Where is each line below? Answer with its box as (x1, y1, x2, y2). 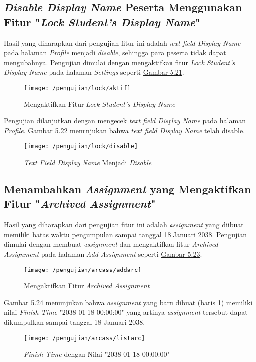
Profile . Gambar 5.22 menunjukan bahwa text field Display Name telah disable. (4, 125, 245, 135)
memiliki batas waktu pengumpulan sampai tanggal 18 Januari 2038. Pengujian (4, 229, 247, 239)
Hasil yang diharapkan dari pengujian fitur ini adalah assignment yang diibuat (4, 219, 244, 230)
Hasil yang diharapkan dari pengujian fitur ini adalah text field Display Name (4, 37, 241, 48)
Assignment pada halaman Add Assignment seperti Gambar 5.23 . (4, 249, 202, 259)
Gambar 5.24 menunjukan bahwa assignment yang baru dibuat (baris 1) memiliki (4, 297, 253, 307)
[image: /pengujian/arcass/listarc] (24, 334, 145, 342)
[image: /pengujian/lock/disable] (24, 143, 138, 150)
